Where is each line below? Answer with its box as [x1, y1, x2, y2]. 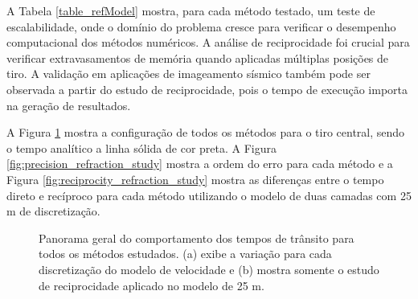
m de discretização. [6, 203, 100, 219]
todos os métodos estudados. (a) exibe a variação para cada [39, 245, 332, 262]
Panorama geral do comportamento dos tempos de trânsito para [39, 229, 354, 246]
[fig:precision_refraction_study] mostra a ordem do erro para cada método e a [6, 155, 393, 172]
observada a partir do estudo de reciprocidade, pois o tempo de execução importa [6, 80, 408, 97]
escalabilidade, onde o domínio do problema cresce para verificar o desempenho [6, 18, 396, 35]
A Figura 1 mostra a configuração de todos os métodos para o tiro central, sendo [6, 124, 405, 141]
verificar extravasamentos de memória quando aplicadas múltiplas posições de [6, 49, 389, 66]
